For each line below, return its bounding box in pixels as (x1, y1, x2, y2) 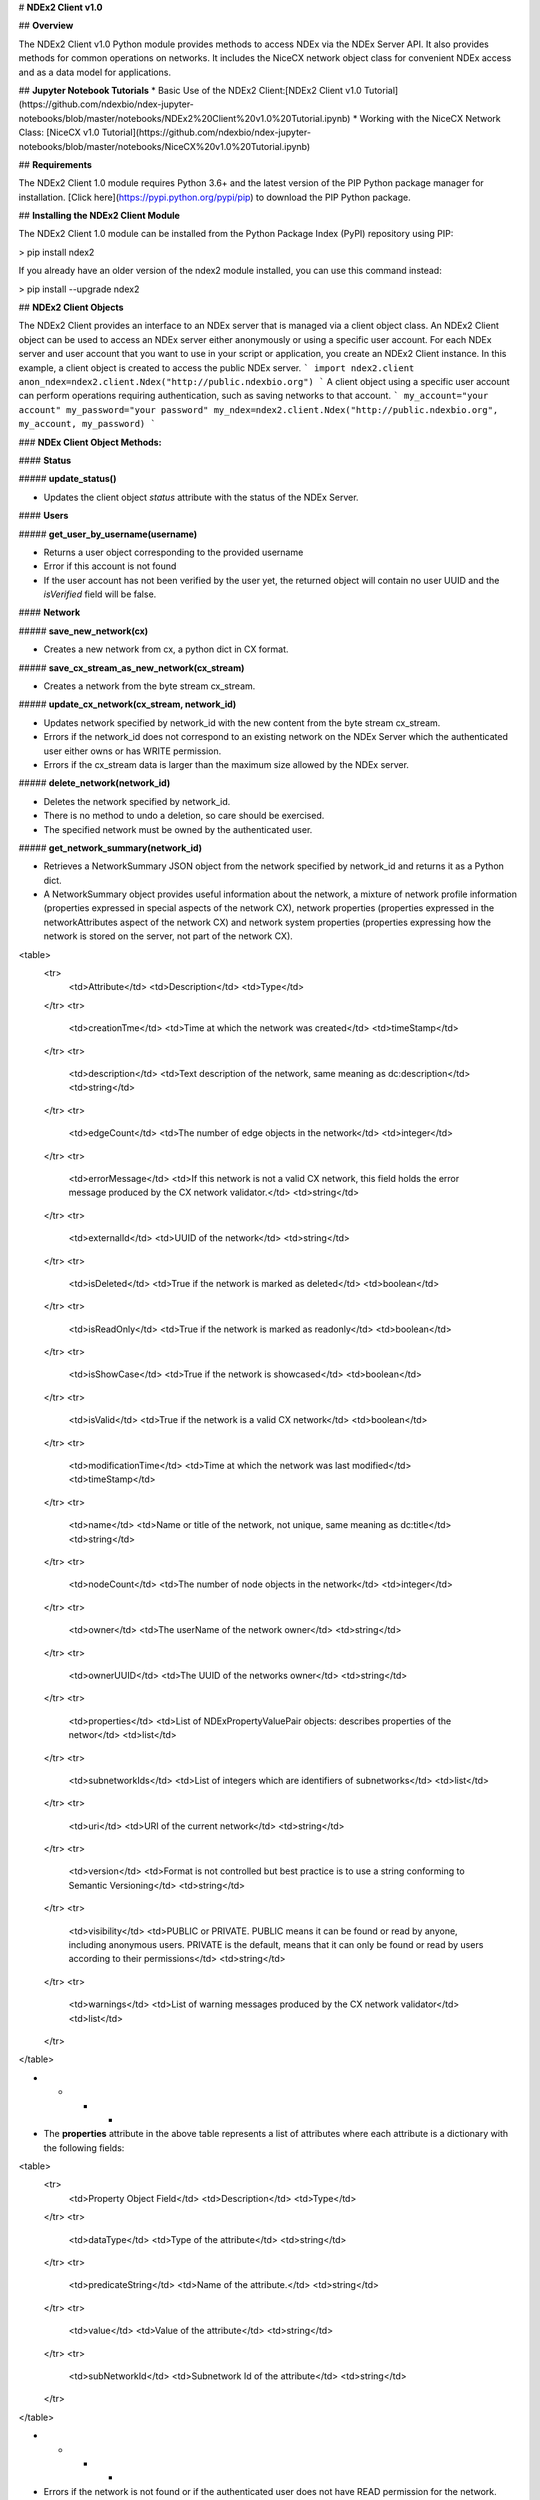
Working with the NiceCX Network (359, 112, 502, 124)
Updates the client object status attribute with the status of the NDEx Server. (43, 491, 359, 503)
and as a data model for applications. (18, 66, 172, 78)
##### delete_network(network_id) (18, 777, 171, 789)
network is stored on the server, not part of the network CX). (43, 930, 294, 942)
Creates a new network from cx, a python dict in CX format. (43, 643, 289, 655)
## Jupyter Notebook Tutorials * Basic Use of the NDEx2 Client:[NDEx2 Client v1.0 (18, 84, 362, 96)
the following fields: (43, 2141, 125, 2154)
